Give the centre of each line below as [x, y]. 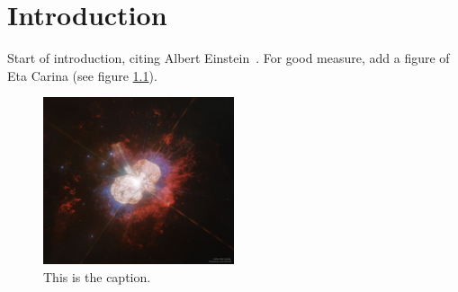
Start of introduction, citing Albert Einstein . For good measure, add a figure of [229, 58]
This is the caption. [97, 276]
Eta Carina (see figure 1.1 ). [82, 75]
